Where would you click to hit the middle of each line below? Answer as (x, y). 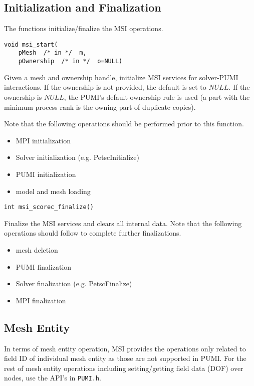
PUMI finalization (44, 266)
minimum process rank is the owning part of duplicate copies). (100, 107)
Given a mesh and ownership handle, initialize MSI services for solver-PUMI (121, 77)
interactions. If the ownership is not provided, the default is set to (105, 87)
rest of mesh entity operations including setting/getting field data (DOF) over (124, 368)
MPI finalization (41, 300)
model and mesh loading (53, 191)
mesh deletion (37, 249)
